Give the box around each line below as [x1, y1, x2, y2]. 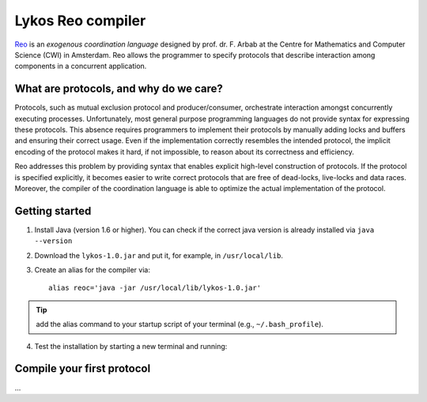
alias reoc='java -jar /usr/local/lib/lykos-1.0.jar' [48, 284, 261, 292]
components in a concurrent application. [14, 62, 147, 71]
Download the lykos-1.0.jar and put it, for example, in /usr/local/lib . [34, 250, 284, 260]
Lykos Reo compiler [14, 12, 146, 29]
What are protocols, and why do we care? [14, 82, 223, 96]
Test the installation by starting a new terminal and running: [34, 341, 228, 351]
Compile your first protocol [14, 362, 151, 375]
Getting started [14, 204, 92, 217]
